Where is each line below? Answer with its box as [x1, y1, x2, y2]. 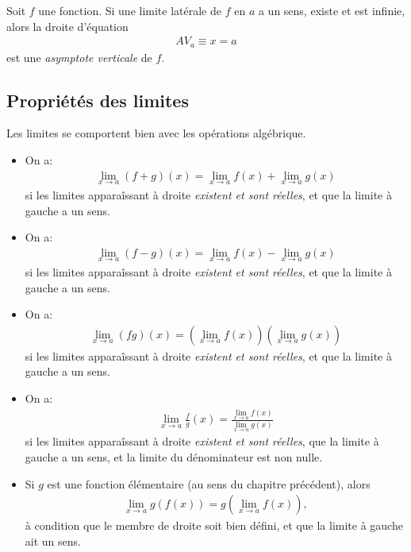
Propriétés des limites [6, 87, 189, 112]
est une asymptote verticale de [6, 48, 152, 65]
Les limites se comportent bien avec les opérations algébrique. [6, 125, 306, 141]
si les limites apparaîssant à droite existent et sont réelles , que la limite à [25, 433, 379, 450]
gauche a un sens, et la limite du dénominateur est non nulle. [25, 448, 323, 465]
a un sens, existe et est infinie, [258, 2, 405, 18]
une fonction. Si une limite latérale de [38, 2, 221, 18]
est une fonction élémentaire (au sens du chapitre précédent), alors [47, 475, 371, 492]
